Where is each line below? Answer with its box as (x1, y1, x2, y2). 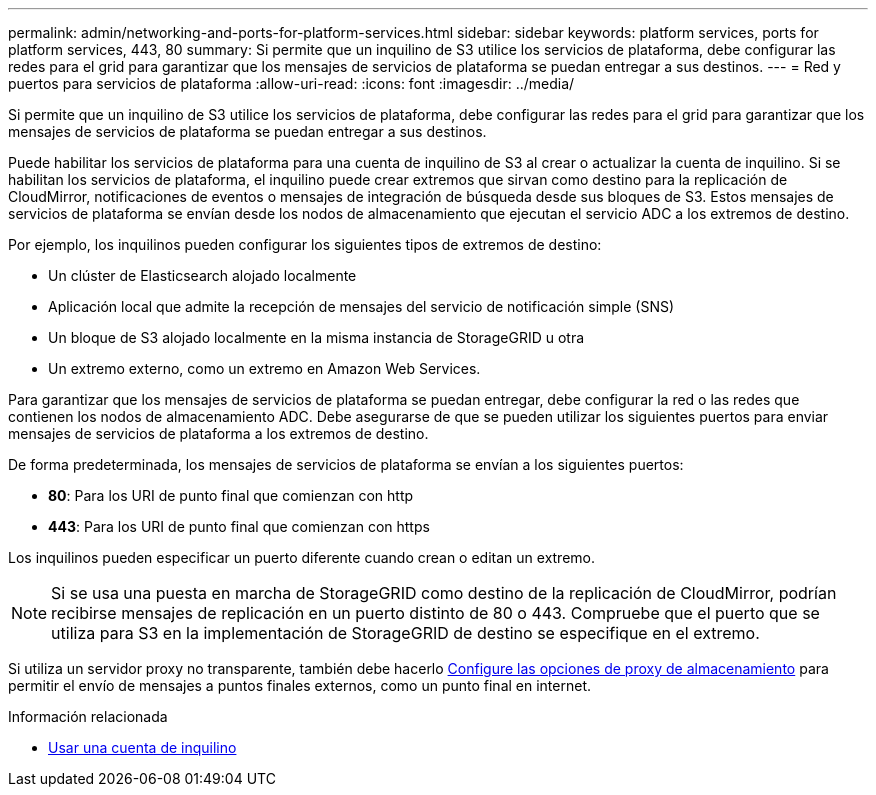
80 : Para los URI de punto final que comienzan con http (48, 487, 414, 504)
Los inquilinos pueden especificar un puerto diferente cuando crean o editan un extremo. (8, 549, 596, 566)
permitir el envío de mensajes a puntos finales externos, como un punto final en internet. (8, 677, 592, 694)
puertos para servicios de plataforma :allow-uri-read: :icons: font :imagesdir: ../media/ (8, 75, 575, 92)
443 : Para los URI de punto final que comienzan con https (48, 518, 430, 535)
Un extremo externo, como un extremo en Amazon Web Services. (48, 360, 481, 377)
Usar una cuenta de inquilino (48, 739, 237, 756)
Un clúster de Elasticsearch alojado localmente (48, 267, 357, 284)
